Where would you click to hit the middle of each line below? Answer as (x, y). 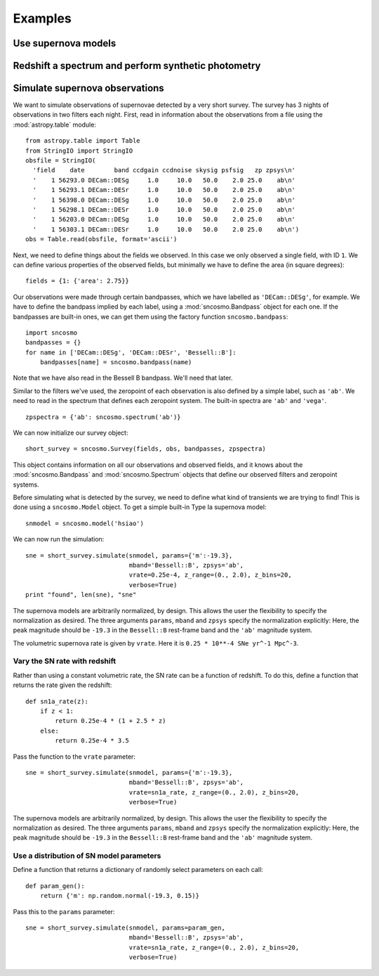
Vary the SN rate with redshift (65, 661)
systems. (26, 484)
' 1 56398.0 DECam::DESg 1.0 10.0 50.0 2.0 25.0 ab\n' (164, 200)
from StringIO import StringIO (79, 150)
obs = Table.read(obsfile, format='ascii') (101, 239)
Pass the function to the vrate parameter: (74, 757)
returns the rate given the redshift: (62, 685)
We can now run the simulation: (59, 539)
